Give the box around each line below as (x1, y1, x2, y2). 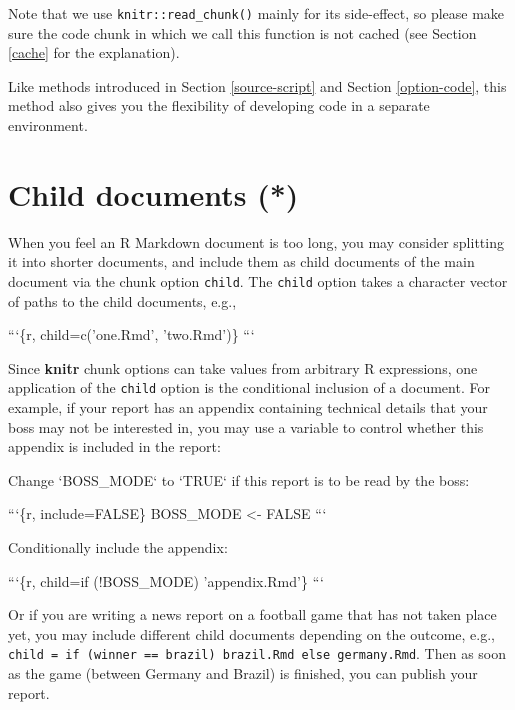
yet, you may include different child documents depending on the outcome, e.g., (8, 623, 496, 644)
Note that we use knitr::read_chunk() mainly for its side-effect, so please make (8, 3, 505, 23)
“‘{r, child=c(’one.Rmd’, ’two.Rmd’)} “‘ (8, 324, 255, 345)
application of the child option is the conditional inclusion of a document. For (8, 377, 490, 398)
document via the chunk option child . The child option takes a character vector (8, 270, 508, 291)
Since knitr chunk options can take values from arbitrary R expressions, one (8, 357, 478, 378)
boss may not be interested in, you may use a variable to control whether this (8, 416, 484, 437)
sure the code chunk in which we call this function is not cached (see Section (8, 22, 477, 43)
